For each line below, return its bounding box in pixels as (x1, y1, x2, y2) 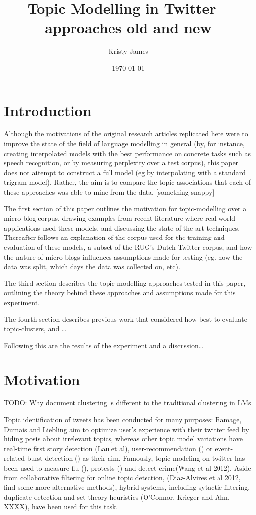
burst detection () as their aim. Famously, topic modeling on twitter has (27, 453, 245, 463)
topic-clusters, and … (4, 323, 67, 334)
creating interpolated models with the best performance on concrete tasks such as (4, 148, 251, 158)
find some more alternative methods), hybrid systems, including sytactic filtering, (4, 482, 250, 492)
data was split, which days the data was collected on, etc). (4, 261, 180, 272)
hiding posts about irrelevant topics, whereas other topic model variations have (4, 434, 243, 444)
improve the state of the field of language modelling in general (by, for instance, (4, 138, 245, 149)
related (4, 453, 25, 463)
